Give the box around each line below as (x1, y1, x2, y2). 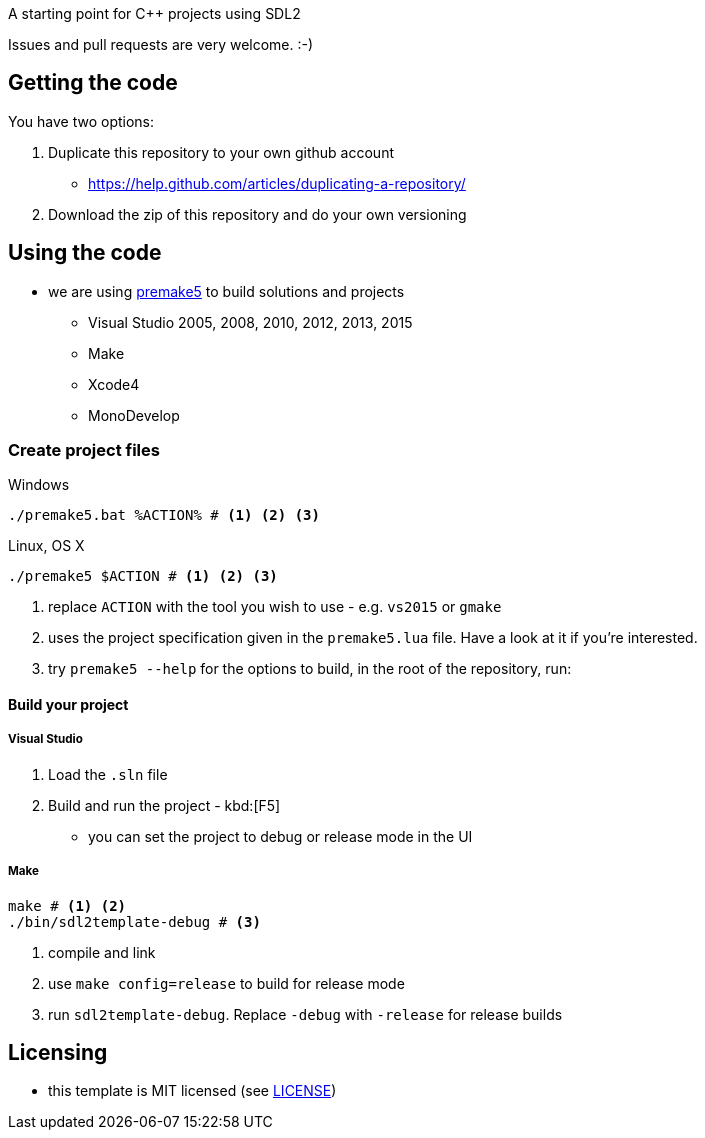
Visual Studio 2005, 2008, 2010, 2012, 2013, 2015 (88, 313, 413, 331)
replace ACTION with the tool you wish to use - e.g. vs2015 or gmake (48, 598, 502, 616)
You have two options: (8, 112, 155, 130)
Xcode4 (88, 375, 140, 393)
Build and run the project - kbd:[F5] (48, 796, 281, 814)
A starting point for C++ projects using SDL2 (8, 5, 301, 22)
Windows (8, 476, 70, 494)
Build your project (8, 696, 129, 714)
